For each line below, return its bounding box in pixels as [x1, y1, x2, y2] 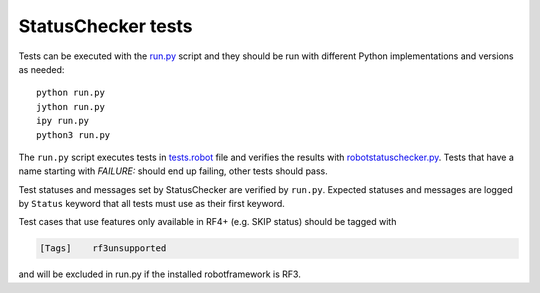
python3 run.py [36, 129, 111, 140]
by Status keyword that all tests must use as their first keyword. [18, 198, 285, 210]
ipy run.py [36, 115, 90, 127]
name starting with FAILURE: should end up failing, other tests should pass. [18, 165, 329, 177]
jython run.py [36, 101, 105, 112]
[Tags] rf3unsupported [39, 243, 167, 254]
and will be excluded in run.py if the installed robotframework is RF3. [18, 268, 302, 280]
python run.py [36, 87, 105, 99]
